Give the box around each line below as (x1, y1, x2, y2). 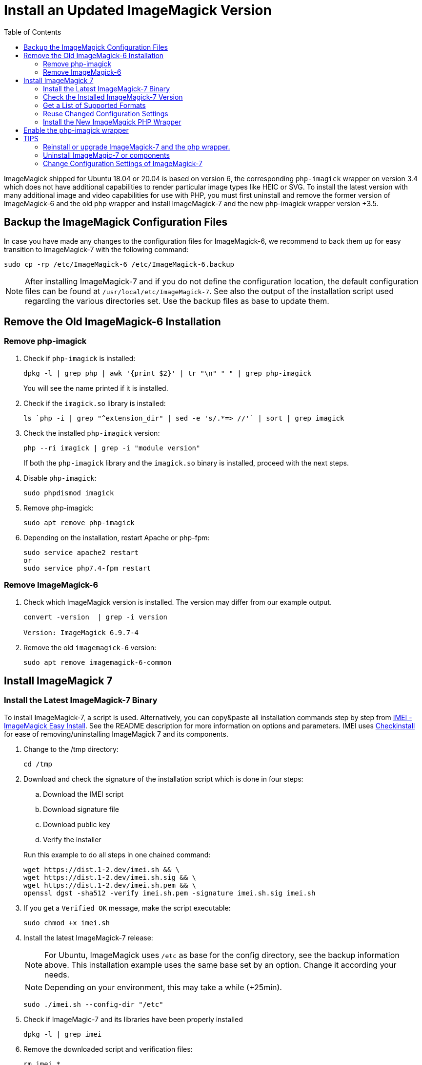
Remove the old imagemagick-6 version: (23, 643, 157, 652)
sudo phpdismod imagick (23, 489, 114, 497)
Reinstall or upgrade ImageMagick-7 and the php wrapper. (43, 142, 230, 151)
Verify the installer (43, 835, 101, 844)
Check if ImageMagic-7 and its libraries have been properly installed (23, 1015, 243, 1023)
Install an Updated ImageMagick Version (4, 2, 272, 19)
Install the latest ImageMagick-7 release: (23, 933, 153, 942)
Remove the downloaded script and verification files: (23, 1044, 193, 1053)
